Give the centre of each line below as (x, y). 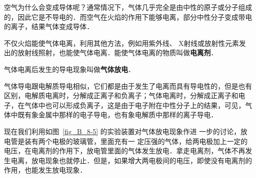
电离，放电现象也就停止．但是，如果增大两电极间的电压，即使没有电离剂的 (131, 160)
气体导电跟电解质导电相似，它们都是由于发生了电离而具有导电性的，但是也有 (128, 86)
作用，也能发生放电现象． (45, 170)
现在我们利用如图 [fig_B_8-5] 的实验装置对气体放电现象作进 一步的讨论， (122, 131)
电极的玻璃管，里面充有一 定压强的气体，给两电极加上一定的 (150, 141)
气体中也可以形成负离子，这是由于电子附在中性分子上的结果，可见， (135, 105)
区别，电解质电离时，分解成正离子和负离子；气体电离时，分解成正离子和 (121, 95)
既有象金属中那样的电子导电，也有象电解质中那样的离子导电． (117, 115)
